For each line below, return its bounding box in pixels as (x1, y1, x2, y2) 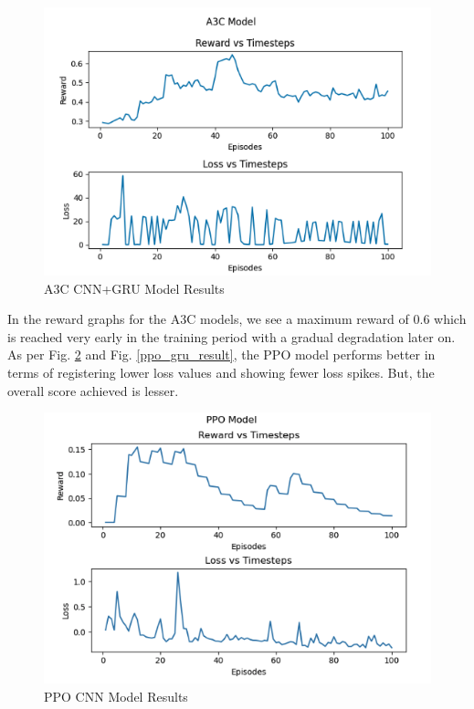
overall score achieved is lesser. (7, 381, 179, 400)
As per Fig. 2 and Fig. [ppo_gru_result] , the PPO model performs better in (7, 345, 436, 364)
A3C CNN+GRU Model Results (44, 278, 225, 297)
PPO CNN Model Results (44, 686, 188, 705)
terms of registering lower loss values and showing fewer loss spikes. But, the (7, 363, 435, 381)
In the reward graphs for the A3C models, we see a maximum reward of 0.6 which (7, 309, 467, 328)
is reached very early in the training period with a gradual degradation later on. (7, 327, 456, 346)
